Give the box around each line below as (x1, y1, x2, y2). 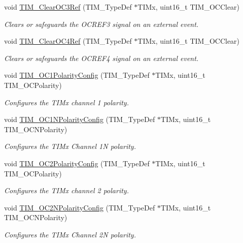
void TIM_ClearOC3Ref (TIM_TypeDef (4, 2, 132, 12)
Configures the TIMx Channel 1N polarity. (4, 141, 136, 151)
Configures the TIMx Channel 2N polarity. (4, 229, 136, 239)
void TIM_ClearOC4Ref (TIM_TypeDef (4, 36, 132, 46)
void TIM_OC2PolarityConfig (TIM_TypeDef (4, 158, 150, 168)
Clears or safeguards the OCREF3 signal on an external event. (4, 18, 199, 29)
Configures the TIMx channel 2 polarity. (4, 185, 129, 196)
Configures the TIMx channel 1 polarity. (4, 97, 129, 107)
